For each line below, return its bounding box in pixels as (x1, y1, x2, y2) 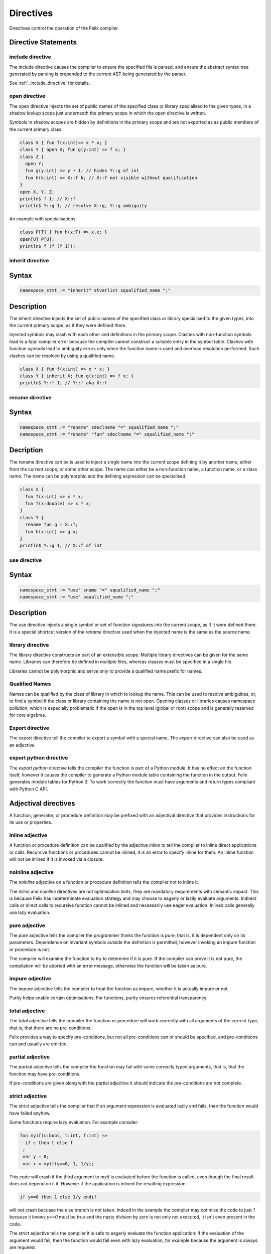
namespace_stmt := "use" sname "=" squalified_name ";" (20, 587, 161, 593)
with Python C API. (9, 786, 48, 792)
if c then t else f (25, 1140, 73, 1146)
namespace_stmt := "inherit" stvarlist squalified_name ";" (20, 287, 171, 293)
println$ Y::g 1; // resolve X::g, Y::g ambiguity (20, 203, 148, 209)
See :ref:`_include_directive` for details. (9, 80, 90, 86)
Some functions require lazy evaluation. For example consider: (9, 1119, 139, 1126)
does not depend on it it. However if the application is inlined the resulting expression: (9, 1181, 187, 1187)
